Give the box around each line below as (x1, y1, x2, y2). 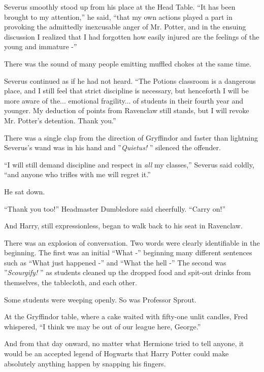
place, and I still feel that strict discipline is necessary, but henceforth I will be (4, 85, 249, 96)
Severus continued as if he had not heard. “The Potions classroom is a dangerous (4, 75, 256, 86)
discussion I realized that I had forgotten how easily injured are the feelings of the (4, 31, 259, 42)
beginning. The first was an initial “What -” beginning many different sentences (4, 247, 252, 258)
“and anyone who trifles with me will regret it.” (4, 169, 151, 180)
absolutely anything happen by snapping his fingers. (4, 358, 166, 368)
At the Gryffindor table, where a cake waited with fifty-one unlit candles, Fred (4, 311, 248, 322)
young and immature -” (4, 41, 77, 52)
